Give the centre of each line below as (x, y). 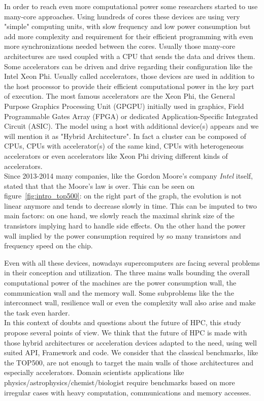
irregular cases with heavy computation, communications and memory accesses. (128, 392)
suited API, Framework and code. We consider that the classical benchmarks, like (131, 352)
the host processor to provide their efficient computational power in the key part (129, 86)
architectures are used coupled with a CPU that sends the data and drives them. (130, 56)
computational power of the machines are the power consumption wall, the (120, 283)
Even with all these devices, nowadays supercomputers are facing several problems (132, 262)
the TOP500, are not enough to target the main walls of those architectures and (129, 362)
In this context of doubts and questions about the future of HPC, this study (123, 322)
